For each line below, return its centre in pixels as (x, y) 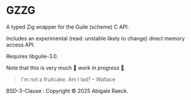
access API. (21, 45)
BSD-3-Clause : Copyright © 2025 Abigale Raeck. (67, 90)
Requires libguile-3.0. (32, 56)
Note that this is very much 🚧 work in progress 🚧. (66, 68)
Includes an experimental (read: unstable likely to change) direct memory (95, 38)
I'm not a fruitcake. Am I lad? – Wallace (68, 79)
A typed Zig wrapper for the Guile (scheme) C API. (68, 27)
